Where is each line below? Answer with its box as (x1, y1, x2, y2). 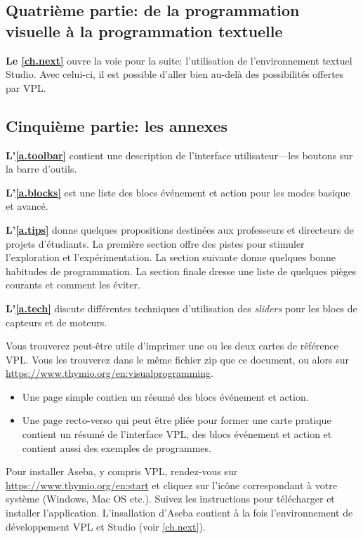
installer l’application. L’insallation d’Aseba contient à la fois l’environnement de (6, 505, 353, 520)
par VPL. (6, 80, 46, 95)
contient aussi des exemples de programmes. (22, 440, 211, 455)
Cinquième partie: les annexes (6, 114, 228, 136)
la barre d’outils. (6, 161, 77, 176)
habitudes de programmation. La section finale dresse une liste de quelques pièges (6, 263, 357, 278)
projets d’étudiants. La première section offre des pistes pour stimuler (6, 236, 305, 251)
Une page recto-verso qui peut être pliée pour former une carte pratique (22, 413, 331, 427)
